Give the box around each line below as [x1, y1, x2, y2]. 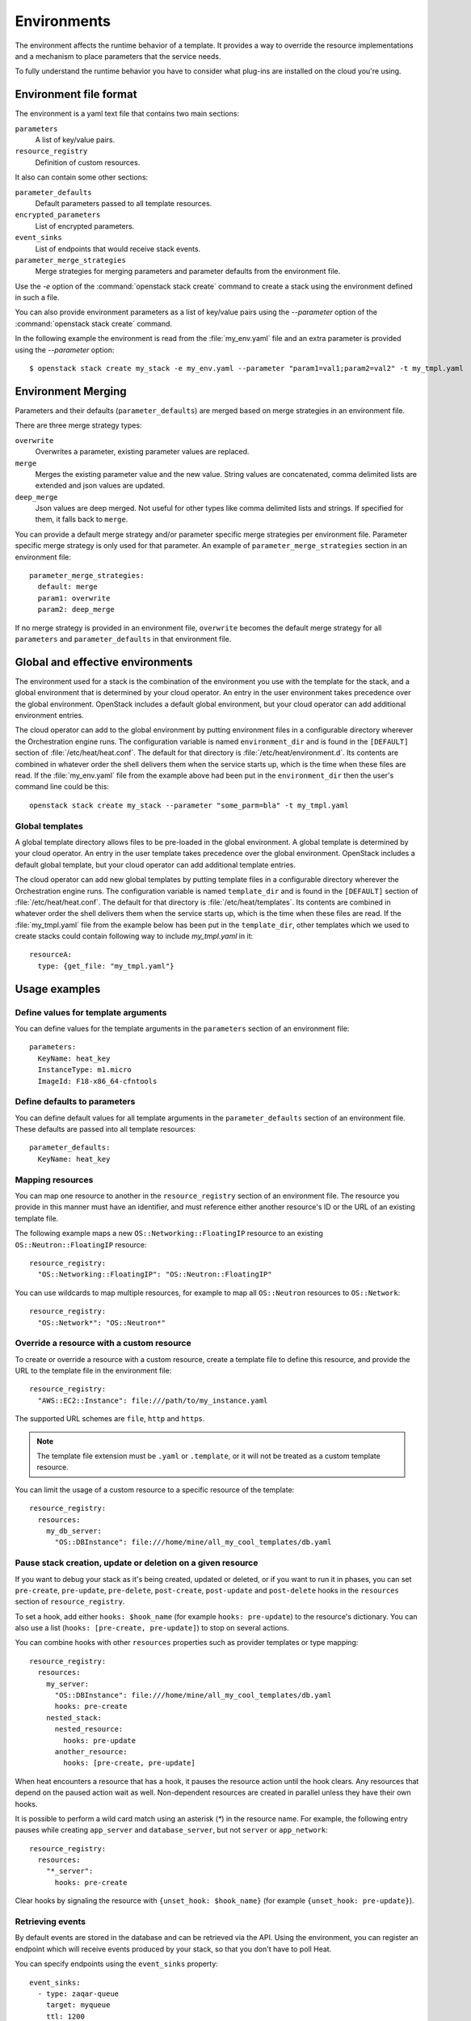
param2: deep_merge [37, 605, 115, 614]
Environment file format [15, 87, 137, 101]
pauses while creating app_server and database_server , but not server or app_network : [15, 1825, 329, 1835]
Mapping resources [15, 1174, 94, 1185]
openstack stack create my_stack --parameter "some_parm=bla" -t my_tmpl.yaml [29, 800, 349, 810]
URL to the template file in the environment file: [15, 1366, 172, 1376]
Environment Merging [15, 384, 127, 398]
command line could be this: [15, 782, 109, 791]
